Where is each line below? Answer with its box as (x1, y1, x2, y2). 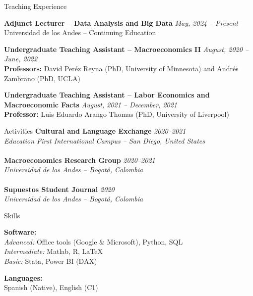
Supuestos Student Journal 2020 (4, 184, 115, 194)
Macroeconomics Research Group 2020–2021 (4, 154, 155, 165)
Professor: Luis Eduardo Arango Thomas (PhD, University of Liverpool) (4, 109, 229, 119)
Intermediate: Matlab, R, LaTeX (4, 246, 103, 256)
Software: (4, 227, 37, 237)
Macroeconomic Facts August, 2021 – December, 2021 (4, 99, 177, 109)
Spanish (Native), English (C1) (4, 282, 98, 293)
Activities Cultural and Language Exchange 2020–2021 (4, 125, 186, 136)
